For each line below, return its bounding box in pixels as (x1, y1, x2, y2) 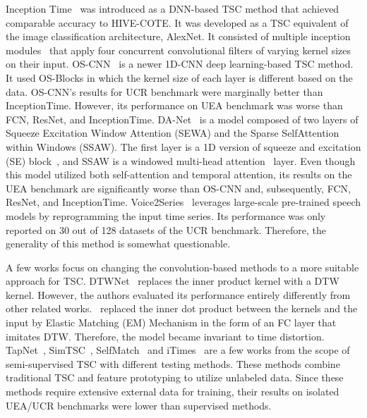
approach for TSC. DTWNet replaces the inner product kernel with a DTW (6, 273, 339, 288)
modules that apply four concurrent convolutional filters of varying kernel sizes (6, 42, 351, 57)
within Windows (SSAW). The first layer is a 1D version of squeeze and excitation (6, 139, 361, 154)
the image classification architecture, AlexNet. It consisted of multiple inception (6, 29, 351, 44)
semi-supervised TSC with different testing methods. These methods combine (6, 356, 340, 371)
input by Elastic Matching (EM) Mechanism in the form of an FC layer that (6, 315, 337, 330)
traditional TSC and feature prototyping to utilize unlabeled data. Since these (6, 370, 344, 385)
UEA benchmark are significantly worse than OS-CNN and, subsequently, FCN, (6, 180, 351, 195)
